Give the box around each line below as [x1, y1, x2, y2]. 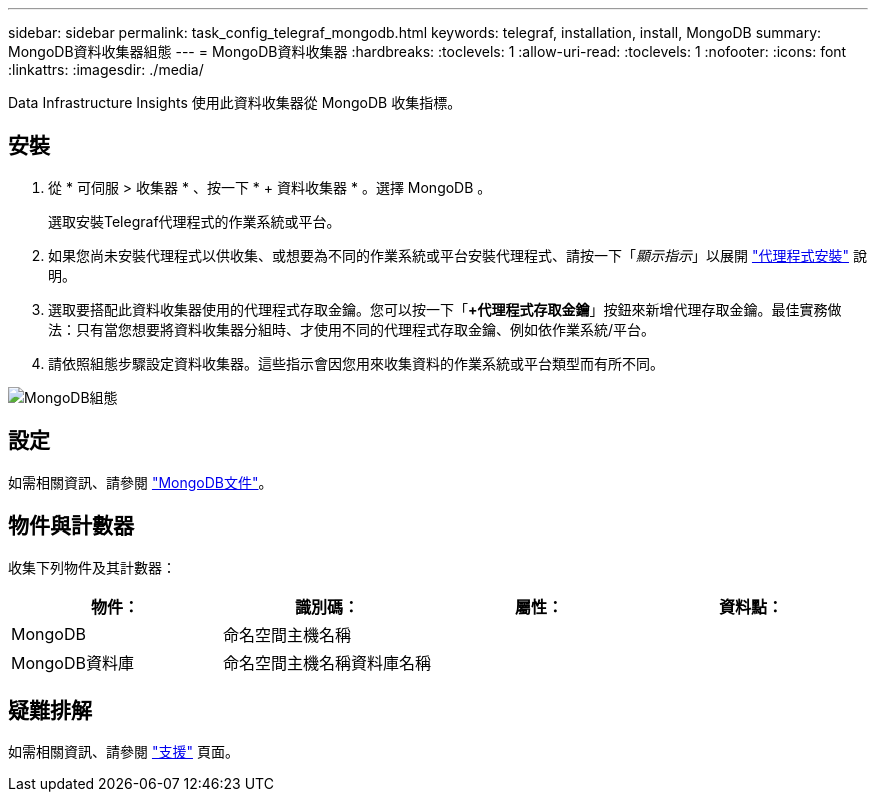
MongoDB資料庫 [11, 652, 134, 673]
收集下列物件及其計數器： [8, 558, 176, 576]
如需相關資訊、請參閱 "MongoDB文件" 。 [8, 473, 273, 491]
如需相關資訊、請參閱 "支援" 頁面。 [8, 743, 239, 761]
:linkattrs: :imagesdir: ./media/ [8, 61, 204, 78]
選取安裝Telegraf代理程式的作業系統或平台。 [48, 212, 341, 230]
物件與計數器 [8, 513, 134, 539]
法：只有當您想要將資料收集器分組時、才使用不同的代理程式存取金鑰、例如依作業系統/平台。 [48, 320, 656, 338]
